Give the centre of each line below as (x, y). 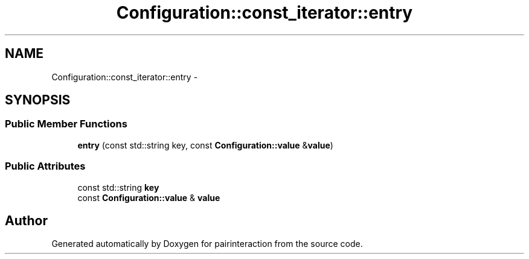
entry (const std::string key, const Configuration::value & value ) (205, 145)
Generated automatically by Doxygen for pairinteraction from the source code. (207, 244)
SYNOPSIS (38, 100)
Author (26, 220)
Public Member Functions (66, 124)
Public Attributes (45, 166)
